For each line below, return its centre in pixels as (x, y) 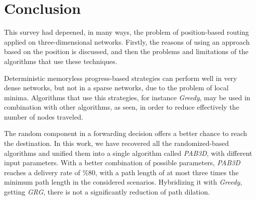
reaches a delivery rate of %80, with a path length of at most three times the (121, 172)
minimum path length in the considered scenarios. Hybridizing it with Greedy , (123, 182)
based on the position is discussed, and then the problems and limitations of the (126, 51)
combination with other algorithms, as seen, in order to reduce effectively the (122, 107)
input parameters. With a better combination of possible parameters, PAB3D (122, 163)
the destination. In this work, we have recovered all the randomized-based (117, 143)
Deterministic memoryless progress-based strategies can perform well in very (121, 78)
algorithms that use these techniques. (61, 61)
